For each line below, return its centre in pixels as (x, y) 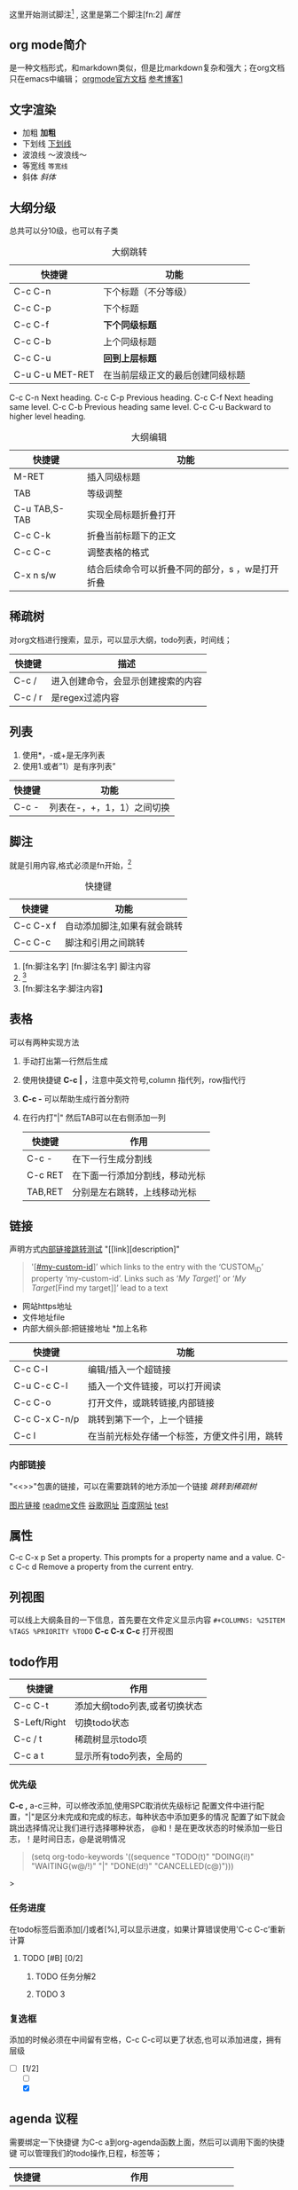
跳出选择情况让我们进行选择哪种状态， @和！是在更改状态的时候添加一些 (142, 1828)
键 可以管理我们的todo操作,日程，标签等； (86, 2153)
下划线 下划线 (47, 144)
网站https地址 (47, 1307)
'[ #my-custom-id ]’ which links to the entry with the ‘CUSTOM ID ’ (147, 1268)
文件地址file (43, 1317)
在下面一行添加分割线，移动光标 (139, 1175)
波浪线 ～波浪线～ (54, 155)
